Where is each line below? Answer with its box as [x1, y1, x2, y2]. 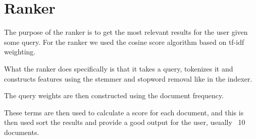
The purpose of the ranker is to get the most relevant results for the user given [4, 27, 248, 37]
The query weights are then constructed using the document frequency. [4, 90, 224, 101]
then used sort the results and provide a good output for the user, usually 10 [4, 117, 245, 127]
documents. [4, 126, 39, 137]
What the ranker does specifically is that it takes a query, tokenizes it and [4, 63, 233, 74]
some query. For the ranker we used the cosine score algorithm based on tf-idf [4, 36, 244, 47]
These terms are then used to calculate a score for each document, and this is [4, 107, 244, 117]
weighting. [4, 46, 36, 57]
